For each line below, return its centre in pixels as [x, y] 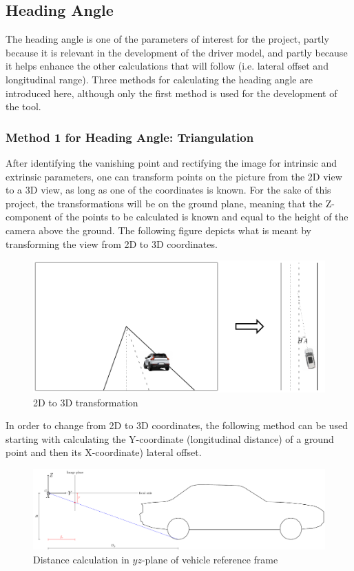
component [29, 217]
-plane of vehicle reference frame [210, 559]
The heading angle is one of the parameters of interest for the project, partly [167, 39]
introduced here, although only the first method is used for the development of [171, 93]
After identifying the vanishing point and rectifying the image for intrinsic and [171, 162]
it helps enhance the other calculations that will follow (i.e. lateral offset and [167, 66]
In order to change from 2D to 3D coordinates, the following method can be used [177, 425]
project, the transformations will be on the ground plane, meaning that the [164, 203]
